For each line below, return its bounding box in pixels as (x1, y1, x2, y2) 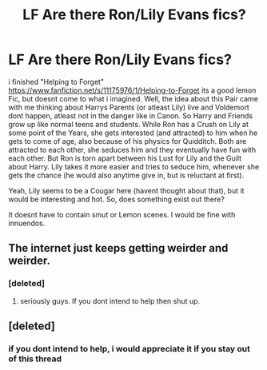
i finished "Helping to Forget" (8, 77, 104, 86)
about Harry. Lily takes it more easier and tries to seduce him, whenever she (8, 161, 260, 171)
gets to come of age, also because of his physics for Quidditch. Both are (8, 136, 247, 145)
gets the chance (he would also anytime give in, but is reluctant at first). (8, 170, 245, 180)
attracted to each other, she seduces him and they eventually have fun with (8, 145, 257, 154)
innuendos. (8, 218, 46, 228)
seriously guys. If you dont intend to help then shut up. (19, 296, 201, 305)
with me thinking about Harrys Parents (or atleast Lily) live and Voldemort (8, 102, 249, 112)
